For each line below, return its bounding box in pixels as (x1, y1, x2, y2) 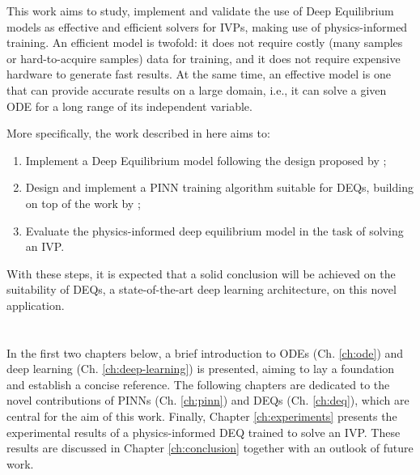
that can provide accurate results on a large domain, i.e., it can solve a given (6, 81, 387, 98)
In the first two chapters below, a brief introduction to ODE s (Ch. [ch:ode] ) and (6, 344, 404, 361)
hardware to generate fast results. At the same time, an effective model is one (6, 66, 391, 83)
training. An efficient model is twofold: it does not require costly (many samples (6, 34, 403, 51)
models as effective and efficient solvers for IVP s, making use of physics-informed (6, 18, 408, 35)
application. (6, 296, 65, 313)
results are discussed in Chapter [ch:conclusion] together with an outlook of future (6, 439, 414, 456)
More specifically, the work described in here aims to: (6, 125, 270, 142)
